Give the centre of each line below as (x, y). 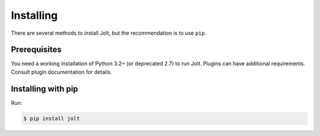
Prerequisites (36, 50)
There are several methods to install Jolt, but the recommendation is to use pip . (109, 33)
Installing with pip (44, 89)
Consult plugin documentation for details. (61, 72)
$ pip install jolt (52, 118)
